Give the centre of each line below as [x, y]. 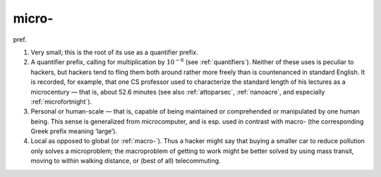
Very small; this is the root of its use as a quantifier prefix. [114, 52]
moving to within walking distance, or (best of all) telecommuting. [126, 161]
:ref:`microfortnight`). [61, 102]
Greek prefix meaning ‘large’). [74, 131]
